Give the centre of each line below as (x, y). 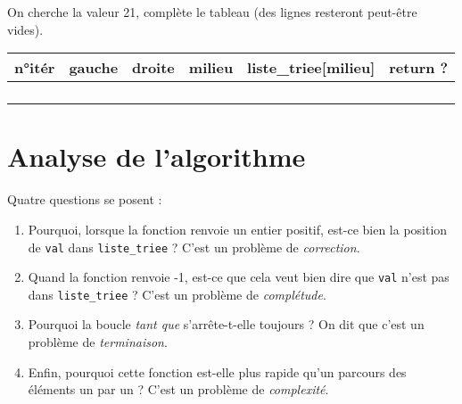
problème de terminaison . (98, 342)
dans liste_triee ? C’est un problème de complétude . (177, 294)
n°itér (35, 68)
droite (153, 68)
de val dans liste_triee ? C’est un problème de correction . (194, 247)
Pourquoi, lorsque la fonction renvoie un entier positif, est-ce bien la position (238, 229)
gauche (94, 68)
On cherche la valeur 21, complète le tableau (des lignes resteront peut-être (212, 12)
